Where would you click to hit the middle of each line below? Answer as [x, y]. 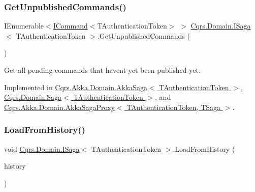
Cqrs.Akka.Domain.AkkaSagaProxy [59, 107]
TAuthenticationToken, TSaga [174, 107]
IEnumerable [24, 26]
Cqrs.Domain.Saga [33, 97]
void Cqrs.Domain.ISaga [42, 148]
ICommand [70, 26]
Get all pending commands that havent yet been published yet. [102, 70]
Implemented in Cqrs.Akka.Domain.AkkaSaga [76, 87]
